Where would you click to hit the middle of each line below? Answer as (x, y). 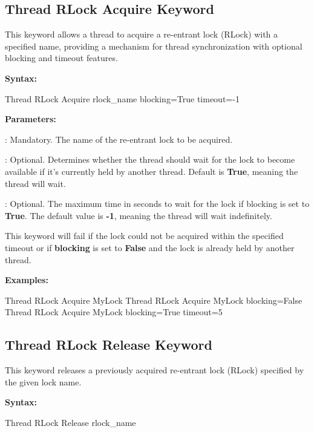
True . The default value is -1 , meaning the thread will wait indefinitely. (139, 215)
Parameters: (31, 119)
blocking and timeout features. (61, 58)
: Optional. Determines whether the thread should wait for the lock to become (150, 159)
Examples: (27, 280)
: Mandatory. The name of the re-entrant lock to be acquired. (119, 139)
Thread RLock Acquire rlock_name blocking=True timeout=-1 (122, 98)
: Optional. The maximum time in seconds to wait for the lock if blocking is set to (157, 204)
